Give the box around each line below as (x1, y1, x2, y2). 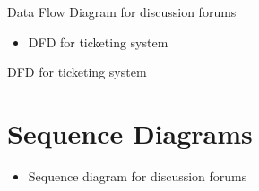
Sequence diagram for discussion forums (28, 166, 247, 185)
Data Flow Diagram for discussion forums (7, 3, 237, 21)
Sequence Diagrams (7, 114, 253, 151)
